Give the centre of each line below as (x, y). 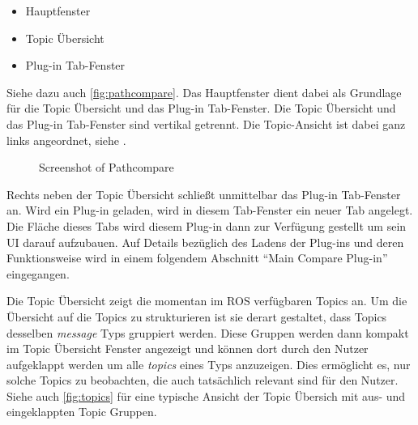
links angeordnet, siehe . (66, 140)
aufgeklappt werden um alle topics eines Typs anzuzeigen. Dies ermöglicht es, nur (209, 364)
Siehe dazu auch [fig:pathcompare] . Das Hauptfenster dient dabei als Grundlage (204, 92)
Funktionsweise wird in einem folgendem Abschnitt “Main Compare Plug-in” (197, 258)
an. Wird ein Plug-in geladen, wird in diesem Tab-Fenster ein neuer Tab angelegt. (210, 210)
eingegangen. (38, 273)
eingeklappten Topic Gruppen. (82, 412)
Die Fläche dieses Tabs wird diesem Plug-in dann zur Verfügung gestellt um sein (207, 225)
